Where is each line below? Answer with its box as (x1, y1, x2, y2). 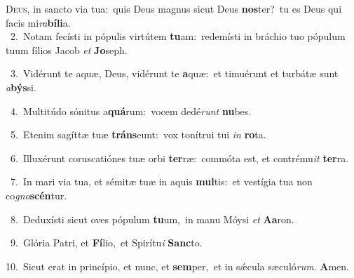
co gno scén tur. (6, 187, 67, 202)
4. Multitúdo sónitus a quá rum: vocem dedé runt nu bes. (10, 103, 252, 118)
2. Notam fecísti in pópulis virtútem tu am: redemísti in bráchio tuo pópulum (10, 29, 346, 44)
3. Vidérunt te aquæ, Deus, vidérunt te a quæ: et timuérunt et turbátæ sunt (10, 66, 339, 81)
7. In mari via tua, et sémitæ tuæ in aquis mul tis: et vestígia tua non (10, 174, 313, 189)
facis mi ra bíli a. (6, 15, 71, 29)
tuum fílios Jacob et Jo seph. (6, 42, 128, 57)
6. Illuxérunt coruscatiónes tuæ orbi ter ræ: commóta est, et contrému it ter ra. (10, 150, 349, 165)
